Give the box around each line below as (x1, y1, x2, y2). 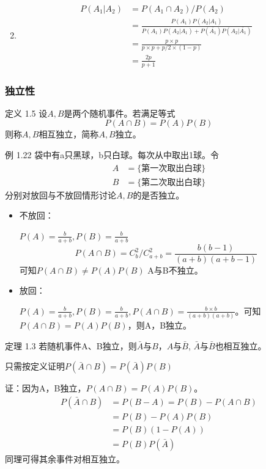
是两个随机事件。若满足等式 (64, 106, 175, 119)
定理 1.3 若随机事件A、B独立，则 (5, 339, 137, 352)
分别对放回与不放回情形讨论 (5, 188, 116, 201)
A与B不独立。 (147, 263, 203, 276)
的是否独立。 (133, 188, 185, 201)
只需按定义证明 (5, 360, 65, 373)
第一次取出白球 (141, 164, 202, 173)
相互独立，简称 (39, 128, 99, 140)
